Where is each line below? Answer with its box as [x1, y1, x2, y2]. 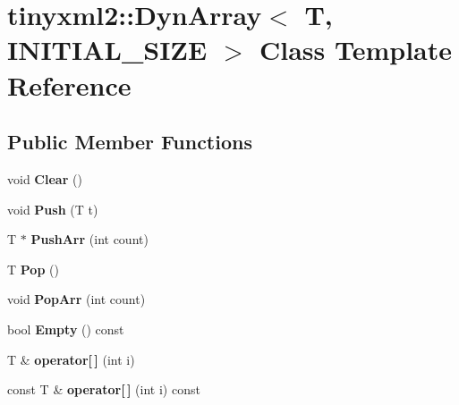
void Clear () [7, 169, 82, 188]
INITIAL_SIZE [7, 31, 208, 68]
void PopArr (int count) [7, 290, 146, 308]
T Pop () [7, 259, 59, 278]
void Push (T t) [7, 199, 98, 218]
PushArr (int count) [30, 230, 149, 249]
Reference [7, 66, 132, 103]
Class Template [259, 31, 453, 68]
